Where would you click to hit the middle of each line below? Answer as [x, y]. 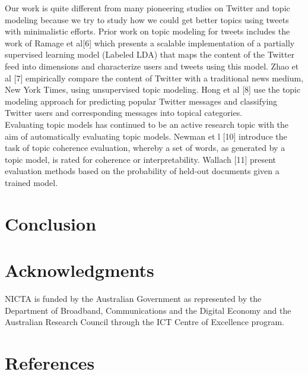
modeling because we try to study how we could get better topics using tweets [147, 19]
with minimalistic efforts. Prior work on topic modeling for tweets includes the [147, 31]
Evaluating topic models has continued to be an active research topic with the [147, 124]
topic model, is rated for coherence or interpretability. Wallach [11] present [141, 159]
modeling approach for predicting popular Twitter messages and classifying [141, 101]
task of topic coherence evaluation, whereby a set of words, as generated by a [145, 148]
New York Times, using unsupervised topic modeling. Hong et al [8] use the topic [153, 89]
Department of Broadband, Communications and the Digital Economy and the [148, 310]
